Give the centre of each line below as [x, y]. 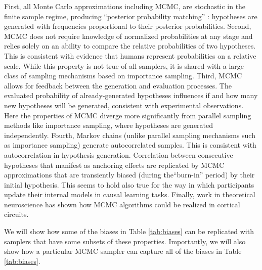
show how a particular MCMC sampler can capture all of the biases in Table [123, 251]
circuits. [16, 214]
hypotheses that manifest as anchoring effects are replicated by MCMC [114, 165]
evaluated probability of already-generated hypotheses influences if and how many [131, 95]
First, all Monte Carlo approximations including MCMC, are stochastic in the [125, 6]
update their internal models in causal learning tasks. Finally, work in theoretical [130, 194]
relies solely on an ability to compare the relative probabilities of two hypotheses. [130, 46]
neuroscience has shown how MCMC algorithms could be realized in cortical [122, 204]
